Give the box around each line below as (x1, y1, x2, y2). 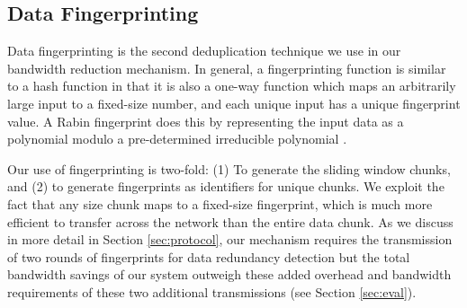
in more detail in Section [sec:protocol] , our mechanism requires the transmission (7, 230, 453, 249)
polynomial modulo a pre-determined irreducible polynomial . (7, 129, 347, 148)
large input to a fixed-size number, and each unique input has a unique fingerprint (7, 93, 461, 112)
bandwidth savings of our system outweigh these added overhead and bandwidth (7, 265, 452, 284)
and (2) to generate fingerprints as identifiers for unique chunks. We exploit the (7, 177, 445, 196)
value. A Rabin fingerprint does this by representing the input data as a (7, 111, 404, 130)
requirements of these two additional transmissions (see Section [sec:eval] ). (7, 282, 417, 301)
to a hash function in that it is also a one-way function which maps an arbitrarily (7, 76, 456, 95)
